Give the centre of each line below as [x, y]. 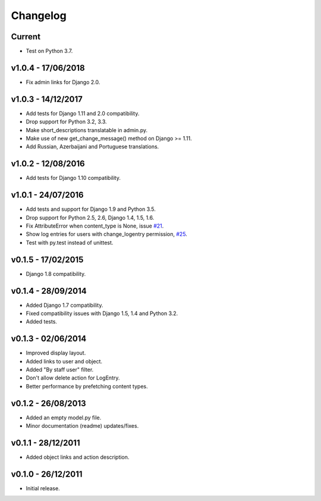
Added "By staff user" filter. [60, 370]
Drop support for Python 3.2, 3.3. [66, 122]
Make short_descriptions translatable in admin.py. [87, 130]
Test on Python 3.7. [49, 51]
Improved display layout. [56, 353]
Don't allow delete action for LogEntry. [73, 378]
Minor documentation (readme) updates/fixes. [82, 426]
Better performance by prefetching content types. [87, 386]
